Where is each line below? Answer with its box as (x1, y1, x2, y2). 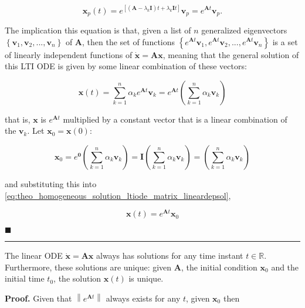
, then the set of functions (82, 35, 175, 48)
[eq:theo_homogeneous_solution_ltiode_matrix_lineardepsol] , (5, 189, 231, 201)
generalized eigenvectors (201, 23, 287, 36)
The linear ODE (5, 249, 63, 262)
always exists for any (106, 292, 181, 304)
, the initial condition (181, 260, 257, 273)
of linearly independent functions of (5, 48, 133, 60)
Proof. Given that (5, 292, 72, 304)
